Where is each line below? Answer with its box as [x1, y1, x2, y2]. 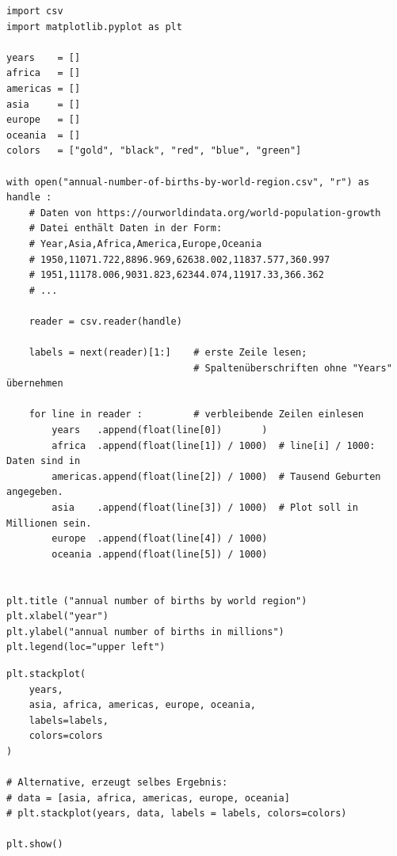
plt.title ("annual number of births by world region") [6, 595, 307, 607]
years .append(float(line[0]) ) [52, 424, 268, 436]
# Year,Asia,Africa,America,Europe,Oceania [29, 238, 262, 249]
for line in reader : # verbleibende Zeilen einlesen [29, 409, 365, 420]
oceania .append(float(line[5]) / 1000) [52, 548, 268, 560]
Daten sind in [6, 455, 81, 467]
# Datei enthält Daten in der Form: [29, 223, 223, 234]
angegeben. [6, 486, 63, 498]
